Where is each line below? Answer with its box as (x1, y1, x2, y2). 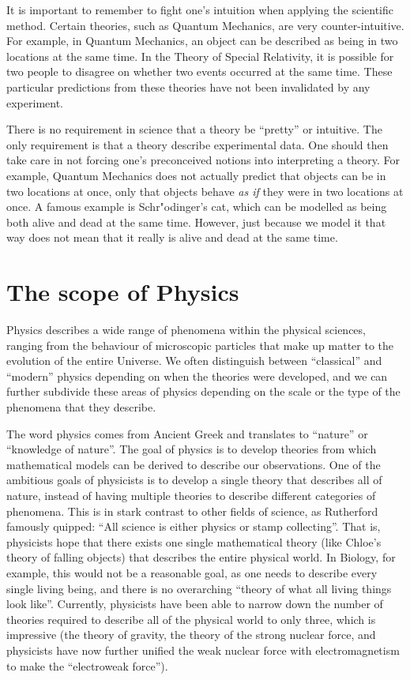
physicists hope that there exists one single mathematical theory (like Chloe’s (6, 533, 382, 550)
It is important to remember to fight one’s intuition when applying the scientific (6, 2, 393, 17)
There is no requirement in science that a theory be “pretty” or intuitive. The (6, 121, 382, 137)
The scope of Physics (6, 276, 239, 308)
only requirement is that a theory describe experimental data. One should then (6, 136, 389, 152)
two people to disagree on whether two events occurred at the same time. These (6, 63, 393, 80)
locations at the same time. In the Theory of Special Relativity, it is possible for (6, 47, 394, 64)
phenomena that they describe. (6, 399, 156, 415)
